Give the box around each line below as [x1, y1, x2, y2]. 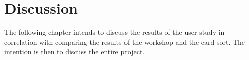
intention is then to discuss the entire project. [4, 46, 145, 57]
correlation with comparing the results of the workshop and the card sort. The [4, 36, 245, 47]
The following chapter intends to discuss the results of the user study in [4, 27, 225, 37]
